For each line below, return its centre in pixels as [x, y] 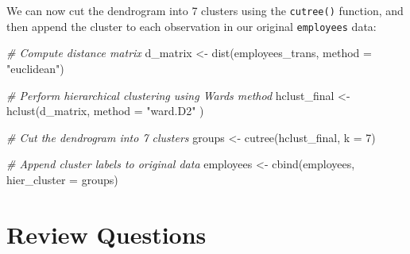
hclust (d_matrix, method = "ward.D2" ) [105, 111]
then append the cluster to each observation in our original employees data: [191, 26]
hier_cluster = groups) [62, 179]
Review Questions [106, 234]
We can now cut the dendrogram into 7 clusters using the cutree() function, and [205, 10]
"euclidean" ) [35, 68]
